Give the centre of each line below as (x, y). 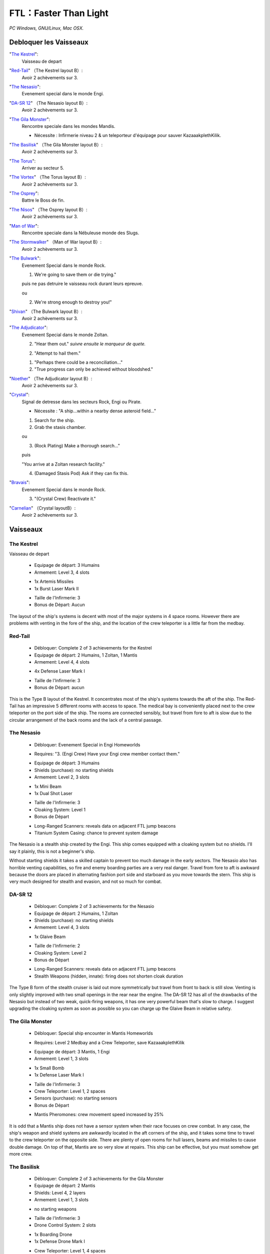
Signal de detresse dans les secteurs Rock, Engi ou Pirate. (82, 402)
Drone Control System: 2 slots (65, 1225)
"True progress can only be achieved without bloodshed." (94, 369)
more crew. (21, 1154)
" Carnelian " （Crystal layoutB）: (42, 508)
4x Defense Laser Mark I (59, 671)
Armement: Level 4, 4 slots (62, 662)
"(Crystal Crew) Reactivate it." (65, 499)
